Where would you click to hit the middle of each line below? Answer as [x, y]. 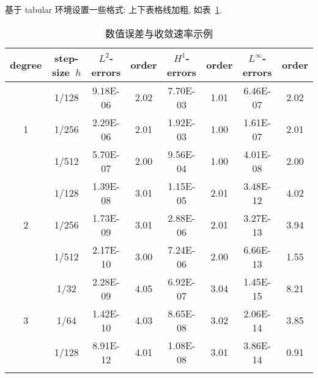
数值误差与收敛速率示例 [159, 33]
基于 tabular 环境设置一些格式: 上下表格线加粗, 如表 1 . [113, 9]
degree [26, 65]
